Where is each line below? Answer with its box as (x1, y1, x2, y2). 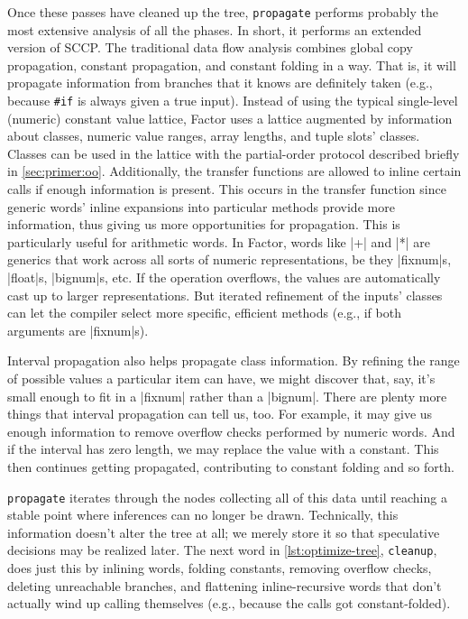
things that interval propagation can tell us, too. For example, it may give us (7, 404, 433, 423)
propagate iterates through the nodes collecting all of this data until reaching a (7, 487, 447, 506)
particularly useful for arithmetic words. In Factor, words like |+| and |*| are (7, 232, 430, 251)
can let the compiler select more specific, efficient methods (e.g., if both (7, 303, 401, 322)
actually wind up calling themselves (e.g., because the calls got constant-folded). (7, 594, 451, 613)
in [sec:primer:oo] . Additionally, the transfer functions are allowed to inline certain (7, 162, 462, 180)
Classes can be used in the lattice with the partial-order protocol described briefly (7, 143, 460, 162)
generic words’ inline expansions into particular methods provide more (7, 197, 395, 216)
